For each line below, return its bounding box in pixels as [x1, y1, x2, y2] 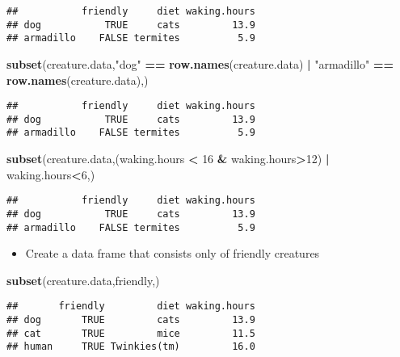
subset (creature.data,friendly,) [6, 271, 160, 288]
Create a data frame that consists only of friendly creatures [25, 245, 320, 262]
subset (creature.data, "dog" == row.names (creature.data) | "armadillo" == [6, 55, 394, 72]
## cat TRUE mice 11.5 [6, 327, 255, 339]
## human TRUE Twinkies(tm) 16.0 [6, 341, 255, 353]
